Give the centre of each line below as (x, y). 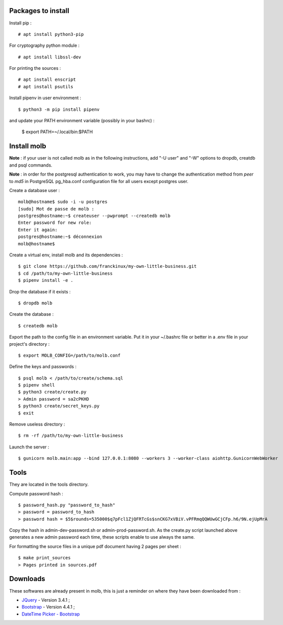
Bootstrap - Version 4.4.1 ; (48, 607)
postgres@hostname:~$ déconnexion (60, 237)
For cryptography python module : (44, 45)
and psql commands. (31, 165)
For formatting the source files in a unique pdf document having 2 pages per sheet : (95, 546)
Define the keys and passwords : (43, 367)
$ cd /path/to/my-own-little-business (66, 273)
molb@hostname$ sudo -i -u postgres (63, 202)
